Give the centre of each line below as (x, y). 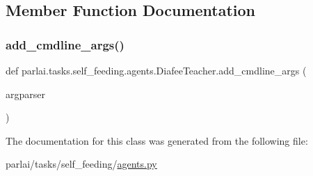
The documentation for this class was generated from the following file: (157, 140)
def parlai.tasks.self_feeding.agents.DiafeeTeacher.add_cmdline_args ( (156, 70)
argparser (25, 94)
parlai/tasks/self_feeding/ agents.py (81, 164)
